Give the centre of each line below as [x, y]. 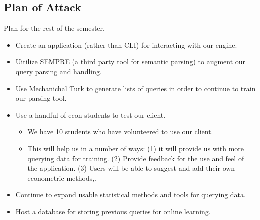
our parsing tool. [41, 98]
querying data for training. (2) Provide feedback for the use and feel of [136, 158]
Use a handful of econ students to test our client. [91, 115]
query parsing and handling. [59, 71]
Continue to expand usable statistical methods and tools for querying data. [131, 195]
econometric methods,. [62, 178]
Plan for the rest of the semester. [54, 28]
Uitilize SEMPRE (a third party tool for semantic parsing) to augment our [131, 62]
